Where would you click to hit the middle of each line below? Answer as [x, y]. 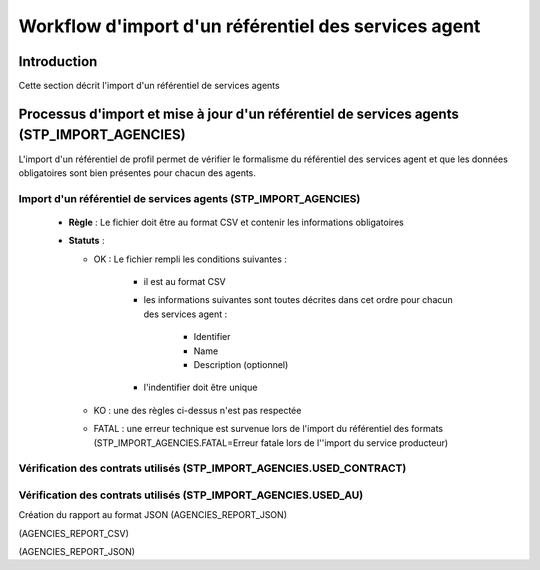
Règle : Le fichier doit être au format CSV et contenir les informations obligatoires [236, 222]
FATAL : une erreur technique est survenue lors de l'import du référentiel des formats [268, 429]
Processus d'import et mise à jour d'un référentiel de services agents [238, 113]
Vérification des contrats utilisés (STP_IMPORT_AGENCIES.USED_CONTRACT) [212, 468]
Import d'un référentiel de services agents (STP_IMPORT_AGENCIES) [189, 198]
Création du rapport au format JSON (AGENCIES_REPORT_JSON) [152, 515]
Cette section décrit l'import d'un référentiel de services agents [149, 86]
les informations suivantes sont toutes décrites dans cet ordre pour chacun [298, 300]
